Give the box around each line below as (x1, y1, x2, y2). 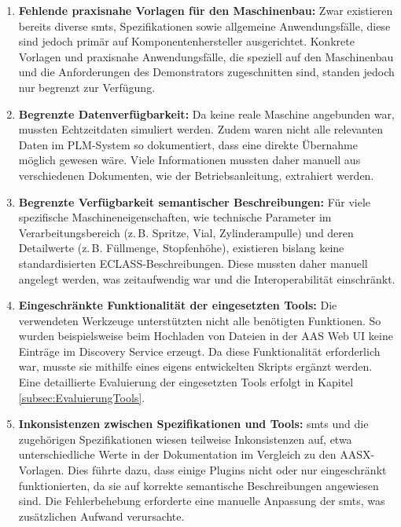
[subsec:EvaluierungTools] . (18, 389, 145, 405)
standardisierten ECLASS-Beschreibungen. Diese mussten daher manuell (18, 254, 368, 271)
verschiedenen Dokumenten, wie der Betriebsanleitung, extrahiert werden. (18, 167, 374, 183)
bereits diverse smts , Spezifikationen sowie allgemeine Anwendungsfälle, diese (18, 17, 391, 34)
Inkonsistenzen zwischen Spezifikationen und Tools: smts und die (18, 415, 369, 432)
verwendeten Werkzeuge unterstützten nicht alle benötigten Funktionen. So (18, 312, 381, 328)
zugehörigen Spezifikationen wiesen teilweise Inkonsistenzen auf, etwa (18, 430, 352, 447)
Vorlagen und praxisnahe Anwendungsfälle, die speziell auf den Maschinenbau (18, 48, 394, 64)
